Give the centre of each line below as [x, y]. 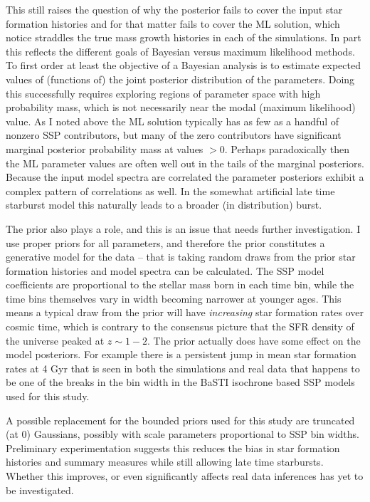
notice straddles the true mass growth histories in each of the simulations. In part [184, 37]
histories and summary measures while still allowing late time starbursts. [165, 462]
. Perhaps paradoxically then [287, 148]
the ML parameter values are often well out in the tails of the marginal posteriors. [185, 163]
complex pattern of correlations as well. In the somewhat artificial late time [170, 190]
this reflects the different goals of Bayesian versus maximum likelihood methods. [180, 51]
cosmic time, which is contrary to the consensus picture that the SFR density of [180, 326]
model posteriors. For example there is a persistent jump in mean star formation [181, 354]
